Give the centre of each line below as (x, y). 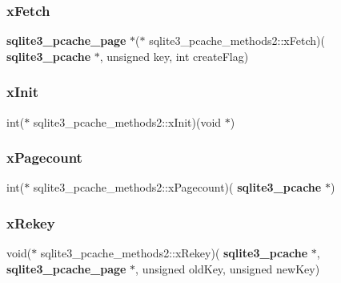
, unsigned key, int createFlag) (174, 56)
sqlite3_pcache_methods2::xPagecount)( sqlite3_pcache (177, 187)
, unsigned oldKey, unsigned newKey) (228, 268)
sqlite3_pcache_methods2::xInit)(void (127, 121)
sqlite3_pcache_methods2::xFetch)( (237, 40)
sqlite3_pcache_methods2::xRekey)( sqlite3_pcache (174, 253)
